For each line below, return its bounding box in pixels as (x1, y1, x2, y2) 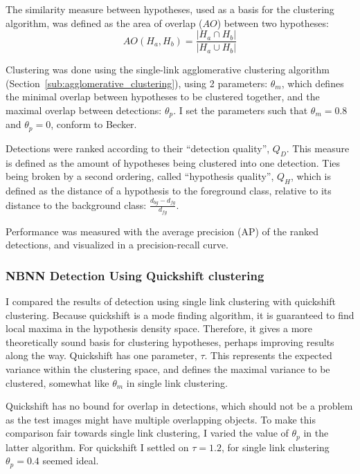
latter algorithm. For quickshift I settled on (6, 439, 189, 454)
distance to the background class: (6, 197, 147, 212)
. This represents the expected (204, 348, 332, 363)
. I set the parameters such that (173, 103, 308, 118)
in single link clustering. (126, 375, 228, 390)
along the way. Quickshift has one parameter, (6, 348, 197, 363)
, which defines (281, 75, 344, 90)
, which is (291, 169, 332, 183)
